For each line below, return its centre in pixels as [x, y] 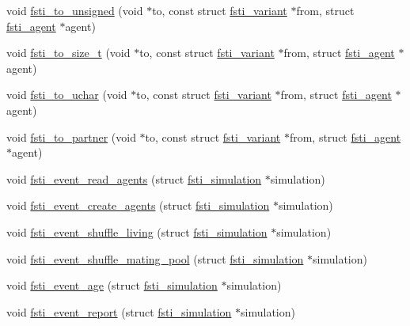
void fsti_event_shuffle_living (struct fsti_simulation [137, 231]
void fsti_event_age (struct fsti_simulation [112, 285]
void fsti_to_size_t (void [68, 53]
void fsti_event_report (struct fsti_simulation [119, 311]
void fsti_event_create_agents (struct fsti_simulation [138, 205]
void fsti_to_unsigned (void [75, 10]
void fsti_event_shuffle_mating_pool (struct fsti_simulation [155, 258]
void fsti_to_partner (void [71, 136]
